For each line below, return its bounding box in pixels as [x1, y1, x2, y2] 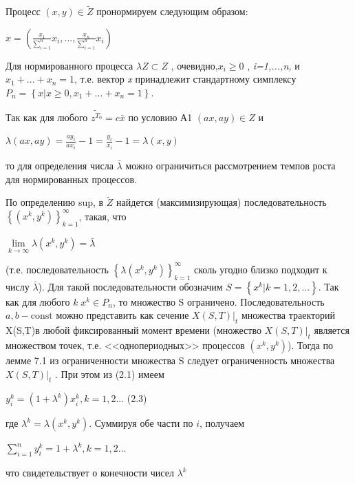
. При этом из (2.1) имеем [54, 366, 164, 381]
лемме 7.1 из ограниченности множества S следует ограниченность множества [6, 353, 335, 367]
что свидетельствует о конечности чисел [6, 465, 174, 480]
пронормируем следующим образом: [96, 4, 248, 19]
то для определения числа [6, 158, 114, 172]
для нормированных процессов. [6, 171, 138, 186]
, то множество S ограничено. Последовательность [112, 294, 325, 308]
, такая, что [78, 209, 127, 223]
